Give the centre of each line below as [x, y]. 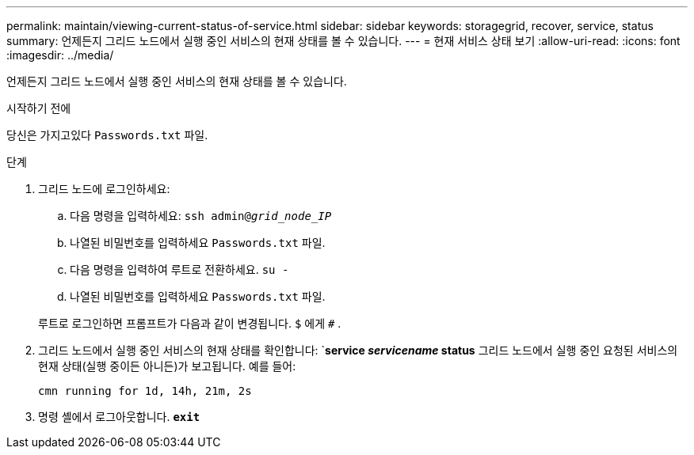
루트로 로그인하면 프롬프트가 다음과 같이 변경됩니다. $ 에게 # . [190, 323]
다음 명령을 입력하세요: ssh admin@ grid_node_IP [201, 216]
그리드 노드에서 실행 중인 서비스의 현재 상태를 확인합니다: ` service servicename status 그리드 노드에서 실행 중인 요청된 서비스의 [358, 350]
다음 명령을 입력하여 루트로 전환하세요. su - [179, 269]
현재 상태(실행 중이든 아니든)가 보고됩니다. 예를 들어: [167, 366]
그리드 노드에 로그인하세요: [104, 189]
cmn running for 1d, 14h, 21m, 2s [145, 391]
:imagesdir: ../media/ [60, 55]
